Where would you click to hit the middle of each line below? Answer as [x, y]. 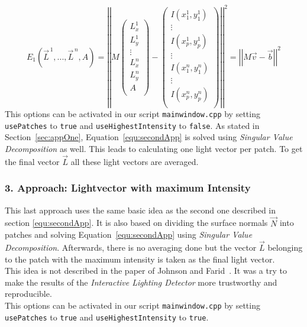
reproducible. [28, 294]
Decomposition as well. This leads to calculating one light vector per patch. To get [154, 149]
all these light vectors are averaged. [135, 161]
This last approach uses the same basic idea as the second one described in [140, 210]
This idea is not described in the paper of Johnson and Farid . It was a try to [146, 271]
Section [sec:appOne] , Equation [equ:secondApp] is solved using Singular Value [149, 137]
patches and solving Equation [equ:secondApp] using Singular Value [129, 234]
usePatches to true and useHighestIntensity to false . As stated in [132, 125]
